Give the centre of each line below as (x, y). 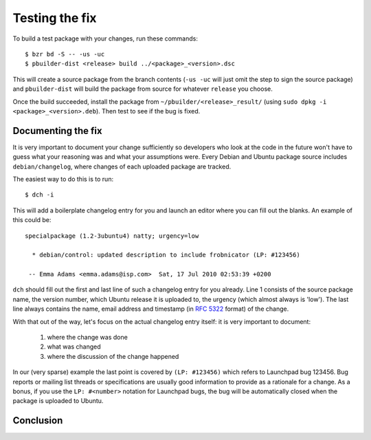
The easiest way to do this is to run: (63, 179)
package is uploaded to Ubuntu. (58, 401)
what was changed (74, 346)
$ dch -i (40, 195)
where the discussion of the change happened (113, 356)
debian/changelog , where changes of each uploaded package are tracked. (122, 166)
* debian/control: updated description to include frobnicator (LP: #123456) (166, 255)
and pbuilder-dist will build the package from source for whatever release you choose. (143, 89)
